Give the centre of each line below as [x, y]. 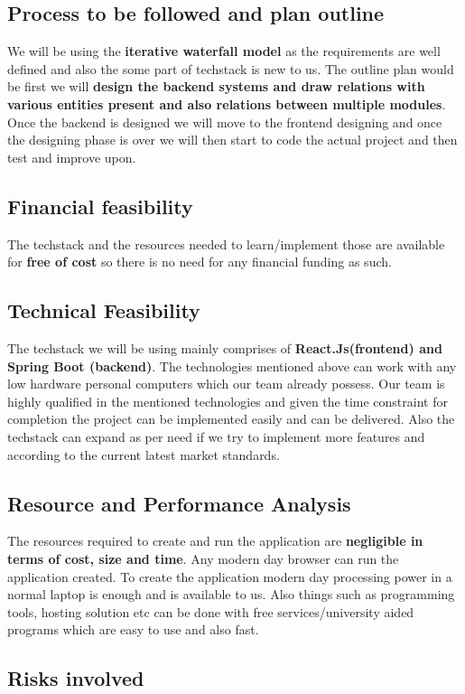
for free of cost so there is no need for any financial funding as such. [200, 262]
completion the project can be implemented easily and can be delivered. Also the [231, 419]
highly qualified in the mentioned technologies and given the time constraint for [228, 401]
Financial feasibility [100, 206]
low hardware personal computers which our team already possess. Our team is [226, 384]
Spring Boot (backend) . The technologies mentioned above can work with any [232, 366]
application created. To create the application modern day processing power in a [230, 576]
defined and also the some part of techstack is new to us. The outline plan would [231, 68]
